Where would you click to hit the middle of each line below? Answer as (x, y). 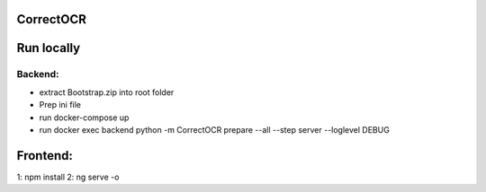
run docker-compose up (84, 118)
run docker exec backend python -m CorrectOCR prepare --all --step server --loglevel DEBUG (215, 129)
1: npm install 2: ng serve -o (68, 177)
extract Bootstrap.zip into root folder (107, 92)
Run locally (49, 48)
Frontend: (45, 156)
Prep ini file (60, 105)
